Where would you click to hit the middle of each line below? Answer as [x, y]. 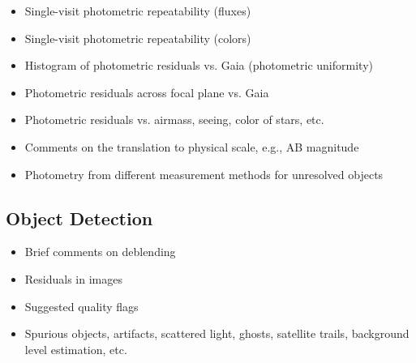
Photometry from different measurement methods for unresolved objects [204, 174]
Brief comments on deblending [100, 252]
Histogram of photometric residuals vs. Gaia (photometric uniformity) [199, 65]
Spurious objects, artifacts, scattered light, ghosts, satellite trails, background [217, 333]
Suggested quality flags [81, 306]
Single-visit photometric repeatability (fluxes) [138, 11]
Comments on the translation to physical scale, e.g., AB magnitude [192, 146]
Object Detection [79, 218]
